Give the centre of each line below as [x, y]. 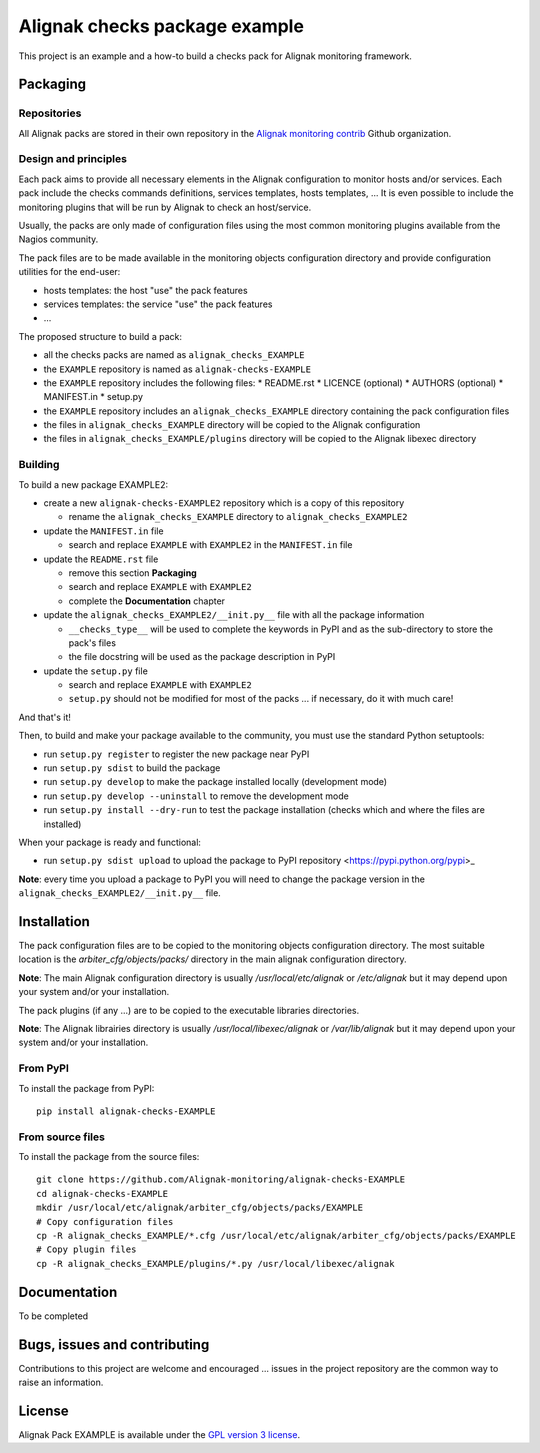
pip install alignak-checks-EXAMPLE [126, 1111]
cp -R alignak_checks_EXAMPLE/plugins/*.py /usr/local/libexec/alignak [215, 1263]
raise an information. [61, 1382]
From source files [61, 1137]
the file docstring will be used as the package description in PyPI [202, 657]
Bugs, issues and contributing [114, 1344]
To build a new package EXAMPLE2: [93, 484]
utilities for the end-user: [69, 272]
